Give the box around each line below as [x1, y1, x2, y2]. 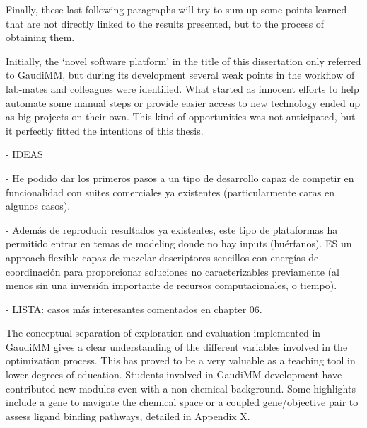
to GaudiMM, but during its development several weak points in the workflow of [6, 67, 355, 82]
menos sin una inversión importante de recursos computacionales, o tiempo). [6, 278, 337, 293]
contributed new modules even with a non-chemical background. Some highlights [6, 381, 356, 395]
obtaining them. [6, 30, 75, 45]
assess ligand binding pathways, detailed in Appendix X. [6, 408, 250, 423]
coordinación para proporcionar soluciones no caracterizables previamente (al [6, 264, 339, 278]
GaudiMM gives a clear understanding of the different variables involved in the [6, 339, 348, 354]
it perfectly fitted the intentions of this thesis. [6, 123, 204, 137]
